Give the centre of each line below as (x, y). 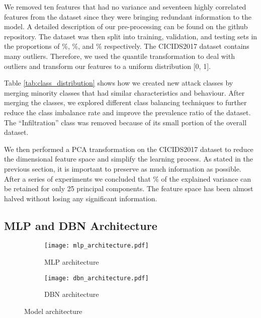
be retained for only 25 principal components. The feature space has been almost (129, 188)
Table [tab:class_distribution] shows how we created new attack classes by (119, 83)
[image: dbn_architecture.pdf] (97, 278)
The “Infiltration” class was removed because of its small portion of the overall (125, 122)
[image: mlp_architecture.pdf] (97, 246)
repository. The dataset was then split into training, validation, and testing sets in (131, 36)
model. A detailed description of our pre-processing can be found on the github (126, 26)
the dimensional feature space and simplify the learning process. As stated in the (128, 159)
